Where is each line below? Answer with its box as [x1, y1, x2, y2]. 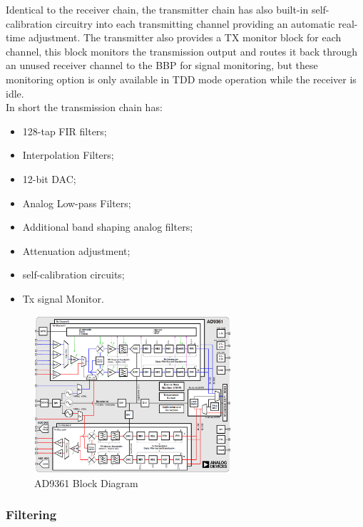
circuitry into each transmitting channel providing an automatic [56, 16, 335, 31]
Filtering [6, 506, 57, 523]
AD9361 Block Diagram [34, 475, 138, 490]
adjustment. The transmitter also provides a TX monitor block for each [28, 30, 342, 45]
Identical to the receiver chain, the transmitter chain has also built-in [6, 2, 309, 16]
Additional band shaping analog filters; [22, 219, 193, 234]
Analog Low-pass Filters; [22, 195, 131, 210]
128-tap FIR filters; [22, 123, 107, 138]
